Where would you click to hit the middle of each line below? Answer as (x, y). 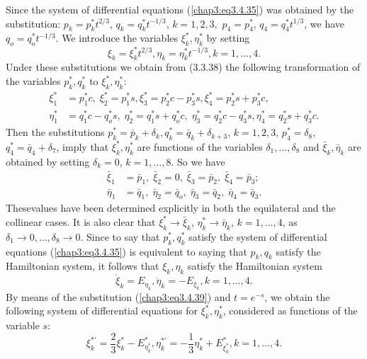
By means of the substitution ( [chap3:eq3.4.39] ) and (118, 296)
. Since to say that (120, 236)
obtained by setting (48, 161)
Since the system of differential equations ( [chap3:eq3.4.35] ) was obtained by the (180, 9)
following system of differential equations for (102, 310)
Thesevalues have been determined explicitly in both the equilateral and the (171, 208)
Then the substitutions (55, 132)
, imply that (83, 146)
